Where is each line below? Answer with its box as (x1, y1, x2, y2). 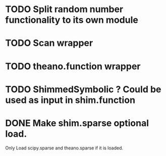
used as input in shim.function (5, 94, 135, 106)
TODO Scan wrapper (5, 37, 93, 49)
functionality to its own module (5, 14, 139, 26)
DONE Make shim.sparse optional (5, 117, 149, 129)
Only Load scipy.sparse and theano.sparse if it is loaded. (5, 145, 124, 151)
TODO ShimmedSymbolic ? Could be (5, 83, 161, 95)
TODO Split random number (5, 4, 124, 15)
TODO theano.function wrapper (5, 61, 141, 72)
